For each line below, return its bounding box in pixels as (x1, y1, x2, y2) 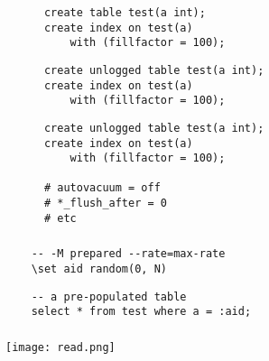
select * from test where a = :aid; (31, 305, 252, 319)
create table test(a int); (43, 5, 206, 19)
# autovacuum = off (43, 181, 161, 195)
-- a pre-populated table (31, 290, 187, 303)
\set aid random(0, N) (31, 263, 167, 276)
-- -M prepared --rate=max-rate (31, 247, 226, 261)
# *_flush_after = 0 (43, 197, 167, 210)
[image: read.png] (5, 340, 116, 354)
